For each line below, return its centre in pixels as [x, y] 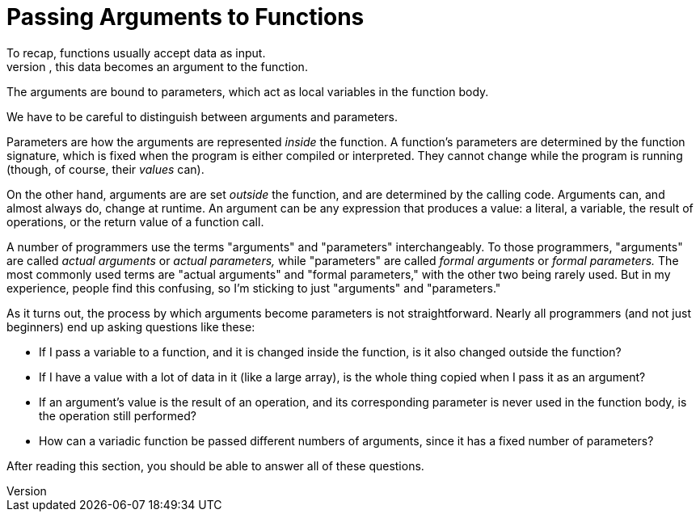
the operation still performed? [118, 415]
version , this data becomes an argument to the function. [157, 66]
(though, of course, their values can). [105, 169]
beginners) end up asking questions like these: [131, 326]
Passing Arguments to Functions [186, 17]
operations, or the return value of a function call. [135, 221]
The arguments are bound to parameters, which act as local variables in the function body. [248, 91]
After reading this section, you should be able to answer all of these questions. [215, 465]
